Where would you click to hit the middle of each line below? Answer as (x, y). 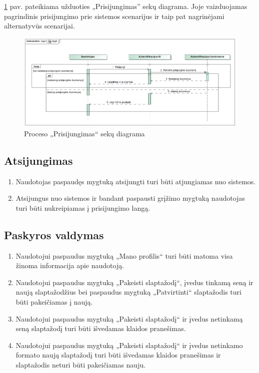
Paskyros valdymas (54, 234)
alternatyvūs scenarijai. (39, 26)
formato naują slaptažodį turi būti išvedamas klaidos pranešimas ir (118, 355)
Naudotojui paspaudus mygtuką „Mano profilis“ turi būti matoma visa (124, 255)
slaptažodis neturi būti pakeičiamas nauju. (81, 364)
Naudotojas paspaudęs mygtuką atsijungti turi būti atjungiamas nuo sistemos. (136, 181)
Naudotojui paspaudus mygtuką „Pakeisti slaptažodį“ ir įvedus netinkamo (129, 345)
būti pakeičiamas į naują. (54, 301)
